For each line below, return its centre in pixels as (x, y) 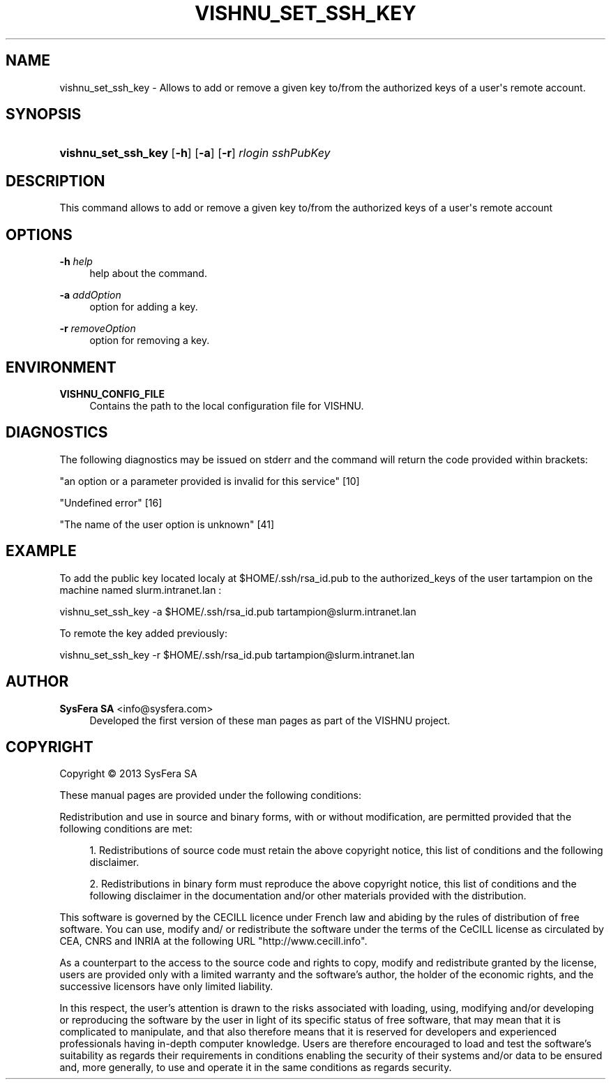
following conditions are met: (126, 829)
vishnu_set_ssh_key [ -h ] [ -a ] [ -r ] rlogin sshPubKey (195, 153)
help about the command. (148, 274)
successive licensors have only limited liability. (166, 987)
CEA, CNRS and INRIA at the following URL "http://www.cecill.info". (213, 941)
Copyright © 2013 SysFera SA (128, 774)
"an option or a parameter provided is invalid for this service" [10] (210, 481)
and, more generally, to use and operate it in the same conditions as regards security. (256, 1068)
